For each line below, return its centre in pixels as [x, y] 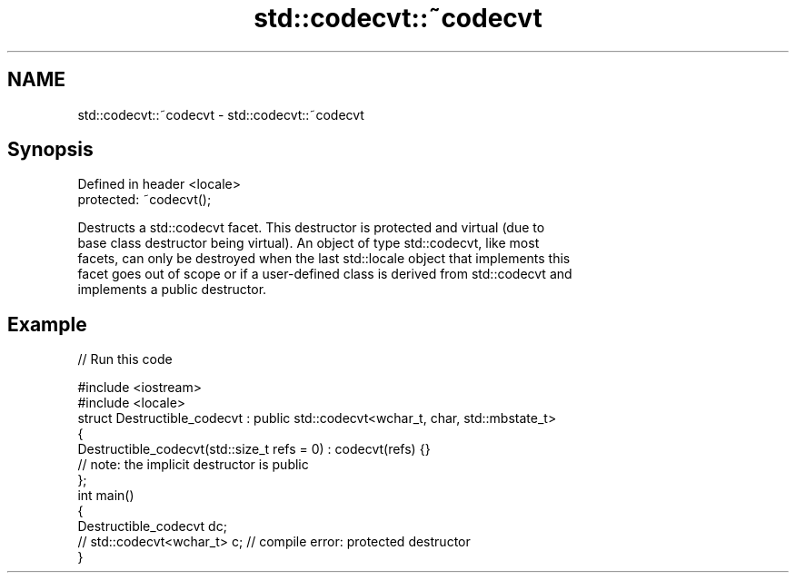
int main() [106, 496]
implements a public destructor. [172, 290]
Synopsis [50, 150]
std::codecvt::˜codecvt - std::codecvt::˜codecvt [221, 114]
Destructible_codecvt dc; [152, 526]
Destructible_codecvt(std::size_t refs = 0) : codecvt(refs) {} [254, 449]
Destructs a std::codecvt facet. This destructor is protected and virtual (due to [311, 228]
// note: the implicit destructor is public [193, 465]
